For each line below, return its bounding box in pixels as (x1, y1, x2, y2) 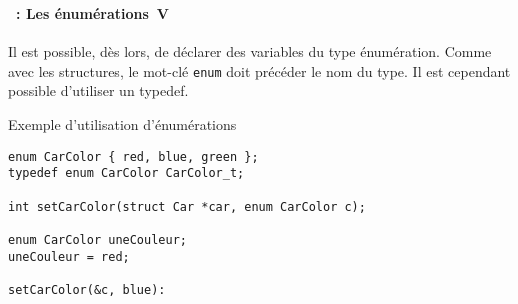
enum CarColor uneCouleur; (8, 232, 187, 247)
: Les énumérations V (16, 2, 170, 23)
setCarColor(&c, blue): (8, 282, 166, 297)
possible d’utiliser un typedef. (8, 80, 189, 101)
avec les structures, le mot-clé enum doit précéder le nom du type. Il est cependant (8, 60, 511, 81)
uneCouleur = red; (8, 249, 130, 264)
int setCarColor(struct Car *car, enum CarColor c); (8, 199, 366, 214)
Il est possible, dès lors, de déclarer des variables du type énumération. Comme (8, 41, 492, 62)
